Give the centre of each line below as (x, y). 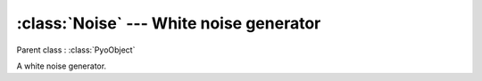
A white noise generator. (62, 66)
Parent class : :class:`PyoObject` (76, 50)
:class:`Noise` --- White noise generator (169, 23)
